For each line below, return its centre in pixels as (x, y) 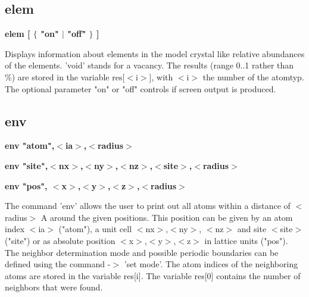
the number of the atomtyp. (253, 76)
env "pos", (26, 185)
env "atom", (30, 146)
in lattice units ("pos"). (246, 240)
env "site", (26, 165)
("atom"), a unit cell (95, 229)
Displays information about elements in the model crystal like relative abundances (155, 53)
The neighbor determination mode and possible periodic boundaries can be (142, 252)
